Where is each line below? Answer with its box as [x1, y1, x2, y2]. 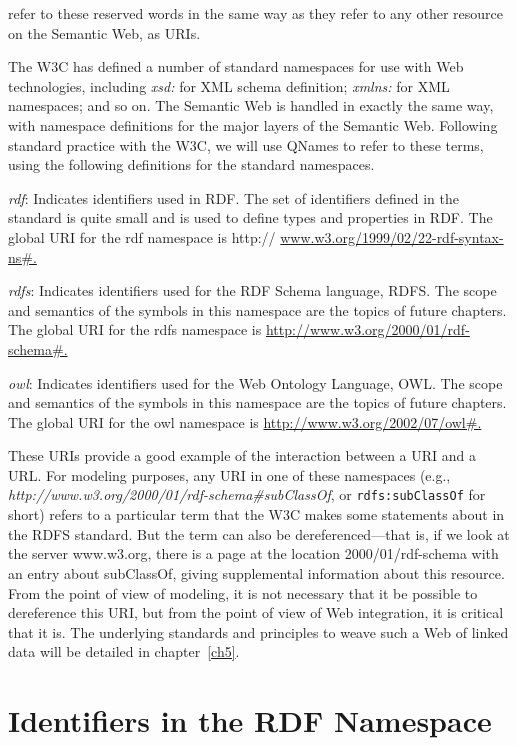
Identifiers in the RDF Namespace [8, 700, 492, 741]
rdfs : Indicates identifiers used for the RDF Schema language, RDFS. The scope [8, 280, 497, 301]
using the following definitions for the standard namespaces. [8, 154, 375, 175]
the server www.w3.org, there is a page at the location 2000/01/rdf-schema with [8, 543, 499, 564]
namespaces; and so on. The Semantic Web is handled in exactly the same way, [8, 95, 494, 116]
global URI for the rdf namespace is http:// [8, 226, 276, 247]
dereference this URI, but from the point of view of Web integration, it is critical [8, 602, 504, 623]
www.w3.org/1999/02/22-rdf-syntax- [280, 226, 504, 247]
